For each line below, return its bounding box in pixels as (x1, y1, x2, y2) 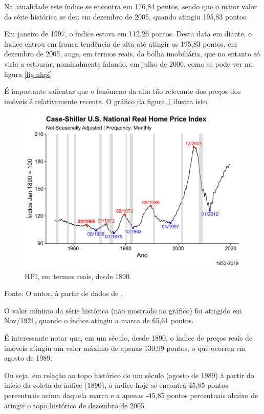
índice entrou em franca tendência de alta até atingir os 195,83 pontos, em (4, 38, 237, 49)
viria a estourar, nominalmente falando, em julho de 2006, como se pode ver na (4, 58, 252, 69)
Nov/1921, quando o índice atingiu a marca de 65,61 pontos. (4, 315, 194, 326)
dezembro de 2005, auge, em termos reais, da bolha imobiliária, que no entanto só (4, 48, 260, 59)
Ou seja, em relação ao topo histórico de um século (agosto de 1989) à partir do (4, 369, 254, 380)
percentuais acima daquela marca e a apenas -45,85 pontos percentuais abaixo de (4, 389, 258, 400)
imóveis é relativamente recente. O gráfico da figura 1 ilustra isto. (4, 95, 209, 106)
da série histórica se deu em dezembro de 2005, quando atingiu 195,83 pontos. (4, 11, 248, 22)
